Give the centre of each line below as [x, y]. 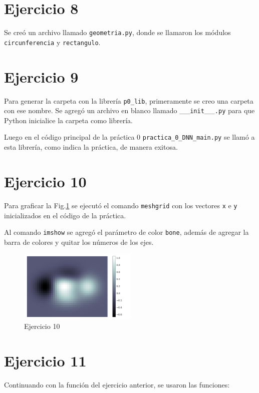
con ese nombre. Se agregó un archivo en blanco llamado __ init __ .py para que [129, 110]
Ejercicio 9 [41, 76]
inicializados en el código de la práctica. [65, 215]
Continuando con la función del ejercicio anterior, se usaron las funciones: [117, 385]
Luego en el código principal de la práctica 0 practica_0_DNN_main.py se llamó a [129, 137]
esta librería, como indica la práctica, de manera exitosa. [91, 147]
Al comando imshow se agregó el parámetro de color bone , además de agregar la [126, 232]
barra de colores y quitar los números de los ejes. [79, 242]
